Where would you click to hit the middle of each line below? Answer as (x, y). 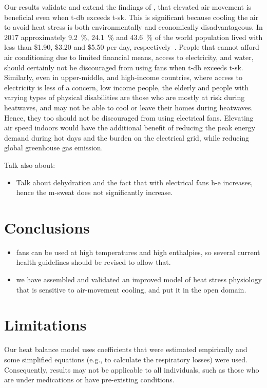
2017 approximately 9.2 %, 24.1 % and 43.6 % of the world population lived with (133, 37)
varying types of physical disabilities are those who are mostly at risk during (125, 97)
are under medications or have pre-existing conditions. (89, 380)
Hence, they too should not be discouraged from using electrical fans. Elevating (129, 117)
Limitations (45, 325)
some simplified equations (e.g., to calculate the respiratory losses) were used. (126, 359)
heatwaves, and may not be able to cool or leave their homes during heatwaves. (129, 107)
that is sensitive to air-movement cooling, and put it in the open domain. (131, 289)
